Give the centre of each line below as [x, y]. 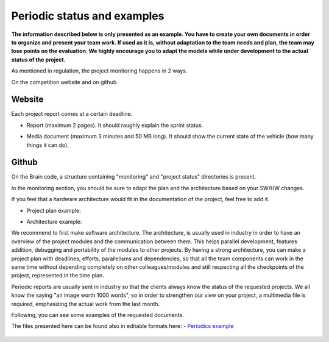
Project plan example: [54, 210]
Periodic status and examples [88, 16]
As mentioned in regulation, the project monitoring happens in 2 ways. [99, 71]
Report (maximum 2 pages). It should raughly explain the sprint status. [115, 125]
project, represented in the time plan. [58, 276]
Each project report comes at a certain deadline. [72, 114]
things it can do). [48, 145]
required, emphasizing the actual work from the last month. [86, 304]
